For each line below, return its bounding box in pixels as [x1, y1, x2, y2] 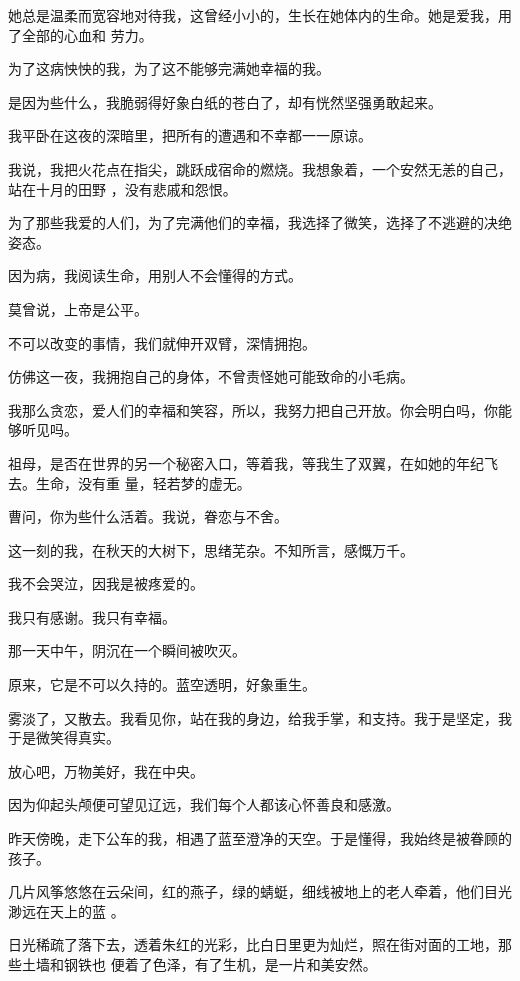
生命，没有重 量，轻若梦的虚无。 [35, 472, 251, 493]
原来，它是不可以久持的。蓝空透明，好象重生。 [8, 674, 316, 695]
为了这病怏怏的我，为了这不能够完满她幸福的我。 [8, 58, 330, 79]
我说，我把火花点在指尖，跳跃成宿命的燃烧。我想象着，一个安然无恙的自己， [8, 158, 512, 179]
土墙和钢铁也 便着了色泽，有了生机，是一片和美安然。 [21, 954, 377, 974]
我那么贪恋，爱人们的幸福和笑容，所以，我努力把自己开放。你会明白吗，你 [8, 399, 498, 420]
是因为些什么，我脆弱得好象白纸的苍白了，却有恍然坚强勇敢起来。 [8, 91, 442, 112]
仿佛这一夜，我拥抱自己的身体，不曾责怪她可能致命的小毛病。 [8, 366, 414, 387]
